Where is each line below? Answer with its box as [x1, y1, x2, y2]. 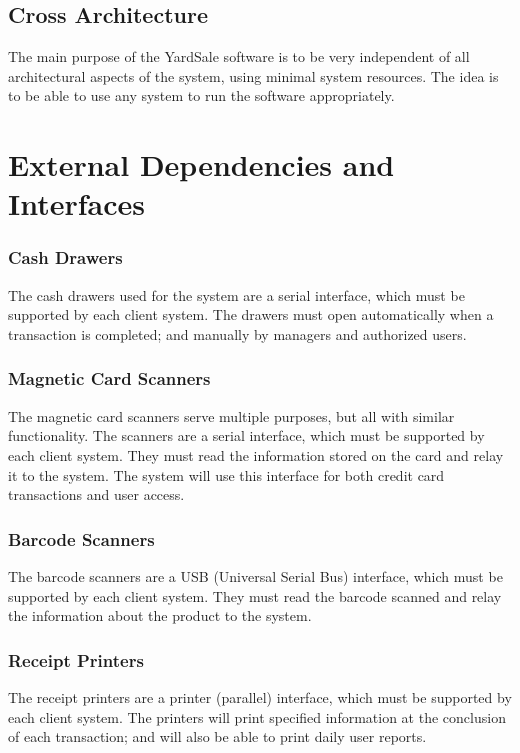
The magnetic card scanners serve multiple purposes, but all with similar [8, 405, 455, 426]
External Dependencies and [8, 144, 395, 185]
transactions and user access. [8, 484, 185, 505]
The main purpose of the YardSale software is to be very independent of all [8, 46, 470, 67]
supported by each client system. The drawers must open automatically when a [8, 304, 494, 325]
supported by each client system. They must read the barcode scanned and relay [8, 585, 502, 606]
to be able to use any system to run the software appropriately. [8, 85, 395, 106]
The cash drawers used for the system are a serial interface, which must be [8, 284, 465, 305]
